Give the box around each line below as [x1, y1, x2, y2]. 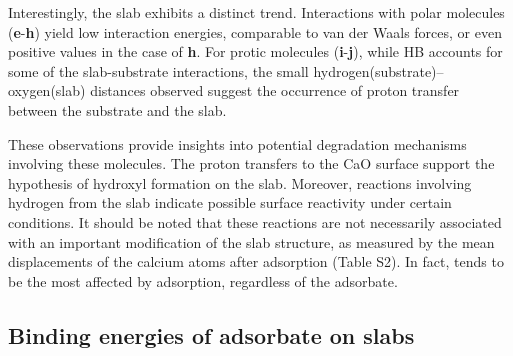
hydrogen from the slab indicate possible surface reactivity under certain [8, 192, 452, 213]
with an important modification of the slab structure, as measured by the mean [8, 231, 495, 252]
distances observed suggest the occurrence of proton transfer [90, 80, 460, 101]
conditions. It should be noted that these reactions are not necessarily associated [8, 211, 502, 232]
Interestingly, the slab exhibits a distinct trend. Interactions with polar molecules [8, 2, 505, 22]
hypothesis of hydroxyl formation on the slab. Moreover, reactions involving [8, 172, 472, 193]
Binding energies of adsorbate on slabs [8, 319, 415, 350]
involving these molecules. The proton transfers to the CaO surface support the [8, 153, 495, 174]
